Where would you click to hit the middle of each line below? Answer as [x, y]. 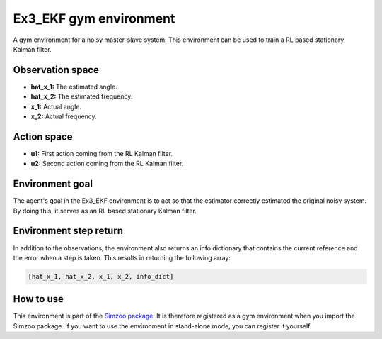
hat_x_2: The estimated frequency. [82, 96]
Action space [43, 137]
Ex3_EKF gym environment [94, 18]
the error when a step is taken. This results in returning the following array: [122, 257]
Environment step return [68, 231]
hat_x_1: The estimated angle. [74, 87]
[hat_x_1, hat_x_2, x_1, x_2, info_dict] [101, 276]
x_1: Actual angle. [56, 106]
